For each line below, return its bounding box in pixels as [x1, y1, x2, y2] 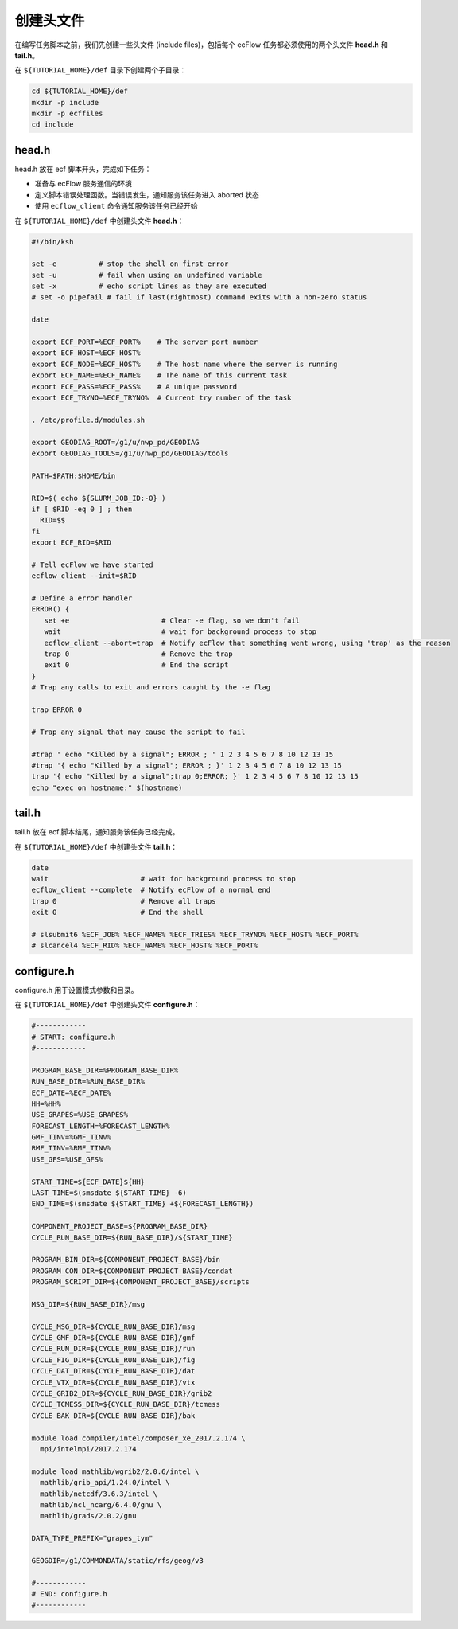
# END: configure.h [31, 1589, 107, 1599]
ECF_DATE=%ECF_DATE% [31, 1088, 111, 1097]
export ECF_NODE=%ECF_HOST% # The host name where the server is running [31, 359, 338, 369]
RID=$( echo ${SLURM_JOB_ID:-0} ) [31, 494, 166, 502]
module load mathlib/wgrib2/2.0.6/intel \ [31, 1467, 200, 1476]
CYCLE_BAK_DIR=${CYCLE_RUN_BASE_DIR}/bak [31, 1411, 196, 1420]
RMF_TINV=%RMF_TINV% [31, 1143, 111, 1153]
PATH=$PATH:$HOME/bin [31, 471, 116, 480]
